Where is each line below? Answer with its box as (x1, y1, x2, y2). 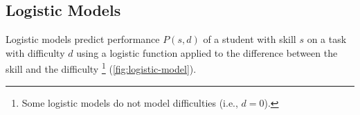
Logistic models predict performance (6, 32, 160, 46)
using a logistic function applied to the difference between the (76, 45, 338, 60)
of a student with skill (203, 32, 296, 46)
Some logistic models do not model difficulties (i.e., (21, 95, 238, 109)
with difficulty (6, 45, 65, 60)
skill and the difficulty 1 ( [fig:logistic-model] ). (6, 60, 197, 76)
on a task (307, 32, 347, 46)
